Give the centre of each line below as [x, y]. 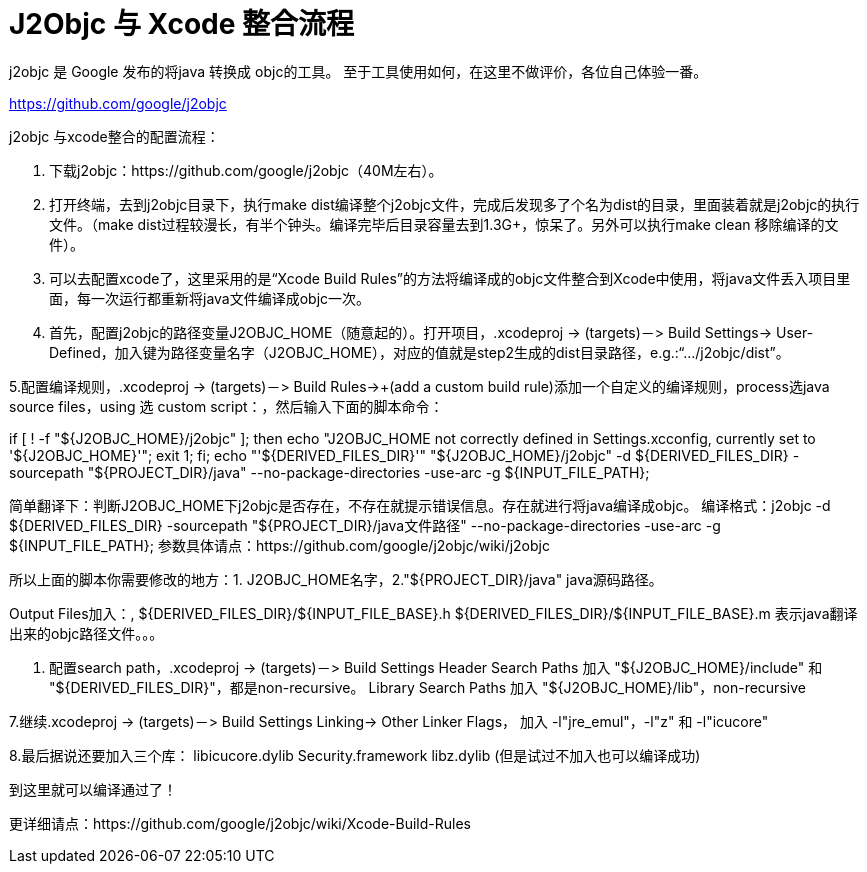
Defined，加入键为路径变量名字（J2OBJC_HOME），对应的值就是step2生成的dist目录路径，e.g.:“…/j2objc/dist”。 [419, 352]
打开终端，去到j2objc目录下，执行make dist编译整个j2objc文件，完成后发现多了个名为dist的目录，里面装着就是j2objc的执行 [454, 204]
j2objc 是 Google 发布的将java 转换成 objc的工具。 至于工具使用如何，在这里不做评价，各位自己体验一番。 [358, 71]
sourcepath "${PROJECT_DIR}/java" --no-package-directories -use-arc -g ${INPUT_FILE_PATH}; [329, 472]
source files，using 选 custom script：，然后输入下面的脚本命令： [226, 406]
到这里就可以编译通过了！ [93, 789]
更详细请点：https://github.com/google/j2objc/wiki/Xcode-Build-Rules [240, 823]
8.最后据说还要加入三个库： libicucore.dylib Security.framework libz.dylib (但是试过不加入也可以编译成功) [355, 755]
